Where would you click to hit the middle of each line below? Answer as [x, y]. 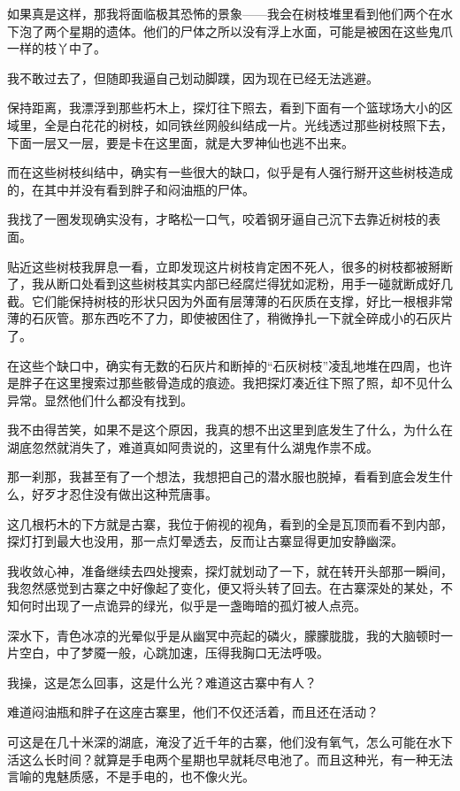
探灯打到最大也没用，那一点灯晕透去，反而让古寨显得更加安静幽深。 [205, 541]
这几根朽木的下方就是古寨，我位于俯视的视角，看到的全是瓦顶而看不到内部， [230, 523]
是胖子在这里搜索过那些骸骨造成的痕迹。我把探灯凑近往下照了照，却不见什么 [230, 383]
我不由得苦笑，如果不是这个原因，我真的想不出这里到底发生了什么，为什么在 [230, 430]
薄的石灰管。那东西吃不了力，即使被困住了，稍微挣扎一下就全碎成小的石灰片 [230, 318]
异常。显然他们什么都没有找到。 [100, 399]
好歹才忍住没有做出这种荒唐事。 [124, 494]
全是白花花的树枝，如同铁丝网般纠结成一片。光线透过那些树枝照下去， [248, 124]
